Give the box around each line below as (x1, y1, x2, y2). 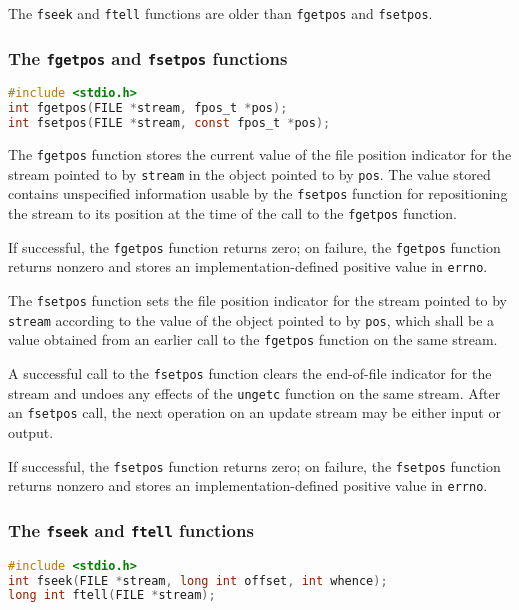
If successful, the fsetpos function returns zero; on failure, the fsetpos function (8, 455, 501, 476)
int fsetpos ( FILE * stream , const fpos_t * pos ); (8, 116, 331, 131)
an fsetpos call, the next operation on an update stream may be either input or (8, 402, 501, 423)
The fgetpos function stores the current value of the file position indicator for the (8, 144, 512, 165)
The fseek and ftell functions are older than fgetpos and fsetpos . (8, 3, 433, 23)
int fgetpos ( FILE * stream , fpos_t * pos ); (8, 101, 288, 116)
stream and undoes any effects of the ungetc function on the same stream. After (8, 382, 501, 403)
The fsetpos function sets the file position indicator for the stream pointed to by (8, 290, 507, 310)
